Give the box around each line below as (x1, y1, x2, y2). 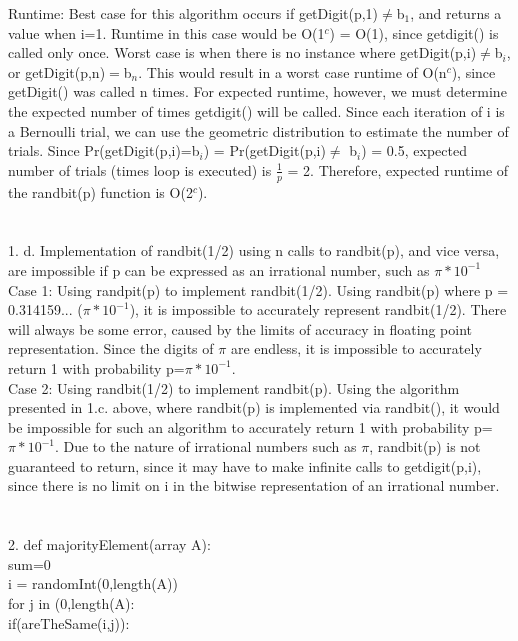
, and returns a (410, 3, 502, 23)
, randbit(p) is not (369, 436, 481, 457)
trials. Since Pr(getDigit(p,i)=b (8, 140, 200, 161)
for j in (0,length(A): (8, 593, 135, 614)
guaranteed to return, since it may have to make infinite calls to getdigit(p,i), (8, 455, 482, 476)
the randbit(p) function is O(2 (8, 181, 193, 202)
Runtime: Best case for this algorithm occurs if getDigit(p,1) (8, 3, 379, 23)
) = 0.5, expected (361, 140, 467, 161)
